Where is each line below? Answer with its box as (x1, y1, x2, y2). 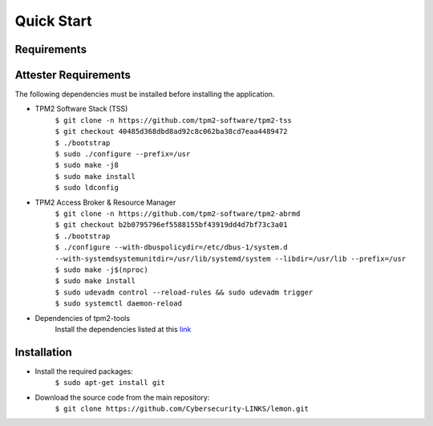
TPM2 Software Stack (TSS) (34, 104, 128, 114)
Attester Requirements (14, 68, 132, 82)
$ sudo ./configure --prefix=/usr (55, 149, 191, 159)
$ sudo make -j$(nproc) (55, 265, 148, 274)
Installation (14, 345, 72, 359)
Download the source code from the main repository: (34, 392, 210, 402)
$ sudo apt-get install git (55, 378, 166, 387)
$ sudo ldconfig (55, 183, 119, 193)
